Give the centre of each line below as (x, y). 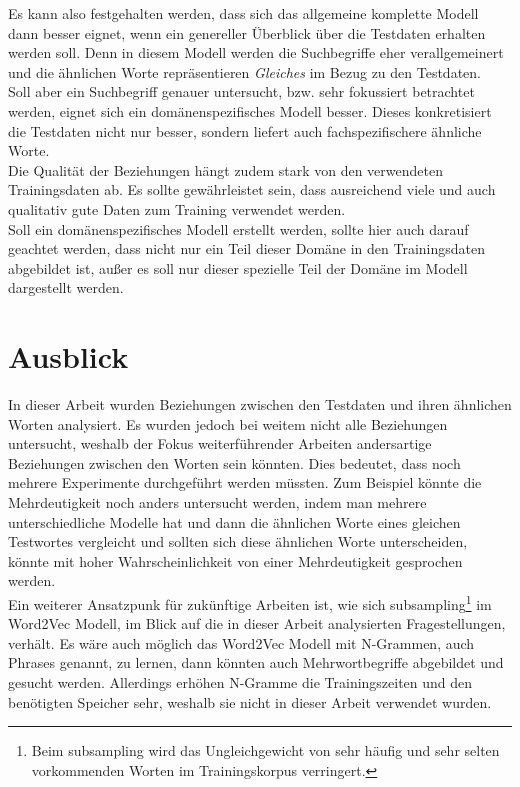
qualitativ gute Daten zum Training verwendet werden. (177, 208)
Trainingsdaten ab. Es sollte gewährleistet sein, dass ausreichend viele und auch (252, 189)
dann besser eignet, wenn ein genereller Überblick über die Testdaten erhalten (247, 32)
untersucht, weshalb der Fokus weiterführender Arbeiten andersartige (220, 443)
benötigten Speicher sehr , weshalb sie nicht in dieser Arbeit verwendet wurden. (250, 701)
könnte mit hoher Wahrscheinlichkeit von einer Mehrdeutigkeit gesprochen (235, 560)
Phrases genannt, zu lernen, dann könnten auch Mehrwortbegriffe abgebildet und (256, 662)
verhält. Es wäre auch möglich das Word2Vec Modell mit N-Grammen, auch (241, 642)
